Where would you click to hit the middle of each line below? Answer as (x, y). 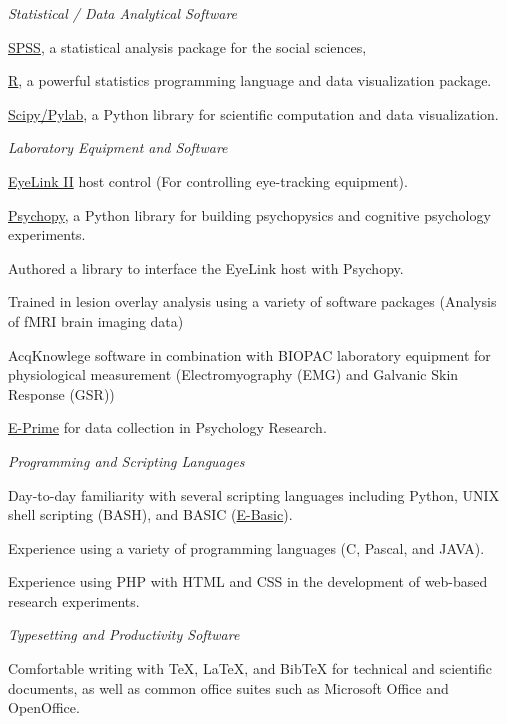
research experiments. (74, 600)
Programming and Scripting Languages (126, 460)
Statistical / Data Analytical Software (123, 13)
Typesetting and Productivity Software (124, 634)
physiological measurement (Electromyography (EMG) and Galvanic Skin (233, 374)
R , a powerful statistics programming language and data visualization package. (250, 80)
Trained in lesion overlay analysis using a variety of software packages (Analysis (252, 301)
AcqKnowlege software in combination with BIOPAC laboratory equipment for (249, 354)
